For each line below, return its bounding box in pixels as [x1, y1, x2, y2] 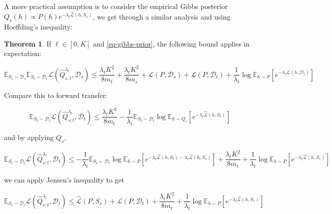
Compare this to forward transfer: [4, 90, 107, 100]
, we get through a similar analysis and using [92, 11, 230, 21]
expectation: [4, 48, 41, 58]
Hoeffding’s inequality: [4, 21, 72, 32]
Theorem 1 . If [4, 38, 51, 48]
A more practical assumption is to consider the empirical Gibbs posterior [4, 1, 228, 11]
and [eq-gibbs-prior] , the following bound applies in [93, 38, 250, 48]
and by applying [4, 132, 54, 142]
